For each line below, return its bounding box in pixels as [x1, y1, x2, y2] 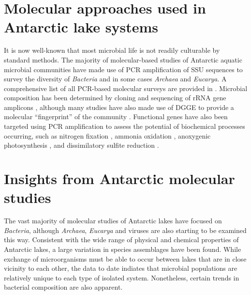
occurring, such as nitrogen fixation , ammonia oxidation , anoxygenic [4, 130, 211, 140]
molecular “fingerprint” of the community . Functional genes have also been [4, 111, 228, 122]
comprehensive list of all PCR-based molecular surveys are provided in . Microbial [4, 83, 248, 93]
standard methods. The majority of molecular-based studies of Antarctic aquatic [4, 54, 242, 64]
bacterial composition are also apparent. [4, 282, 123, 292]
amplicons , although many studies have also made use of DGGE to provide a [4, 102, 234, 112]
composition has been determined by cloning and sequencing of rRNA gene [4, 93, 226, 103]
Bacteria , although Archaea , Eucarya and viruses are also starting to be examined [4, 225, 247, 235]
